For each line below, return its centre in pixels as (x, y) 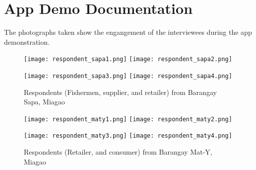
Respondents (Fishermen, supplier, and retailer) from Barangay (120, 92)
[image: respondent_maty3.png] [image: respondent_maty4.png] (128, 136)
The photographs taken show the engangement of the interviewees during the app (128, 32)
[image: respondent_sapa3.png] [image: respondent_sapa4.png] (128, 76)
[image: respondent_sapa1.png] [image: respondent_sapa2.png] (128, 59)
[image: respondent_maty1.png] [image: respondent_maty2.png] (128, 119)
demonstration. (27, 42)
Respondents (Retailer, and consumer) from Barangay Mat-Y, (118, 152)
